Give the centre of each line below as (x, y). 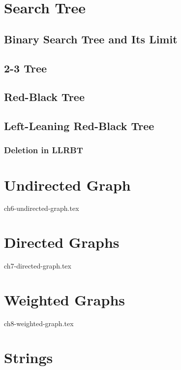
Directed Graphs (62, 242)
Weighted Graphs (65, 299)
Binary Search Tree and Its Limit (91, 39)
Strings (29, 357)
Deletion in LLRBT (44, 150)
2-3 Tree (26, 68)
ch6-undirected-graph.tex (42, 208)
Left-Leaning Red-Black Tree (79, 126)
